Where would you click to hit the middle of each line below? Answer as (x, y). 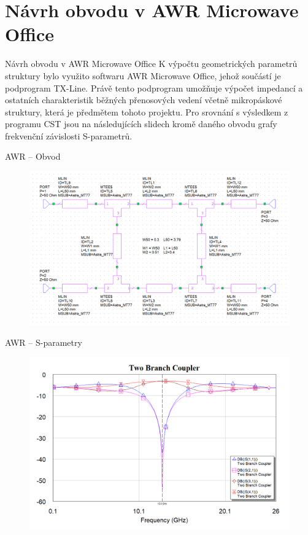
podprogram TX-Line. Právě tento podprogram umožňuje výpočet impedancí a (154, 88)
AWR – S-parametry (44, 342)
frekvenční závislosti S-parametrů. (69, 135)
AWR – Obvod (33, 156)
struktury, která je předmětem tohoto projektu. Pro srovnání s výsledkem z (147, 111)
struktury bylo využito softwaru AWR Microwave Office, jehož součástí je (143, 75)
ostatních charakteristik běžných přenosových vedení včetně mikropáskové (144, 100)
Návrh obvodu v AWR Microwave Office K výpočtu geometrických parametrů (151, 64)
